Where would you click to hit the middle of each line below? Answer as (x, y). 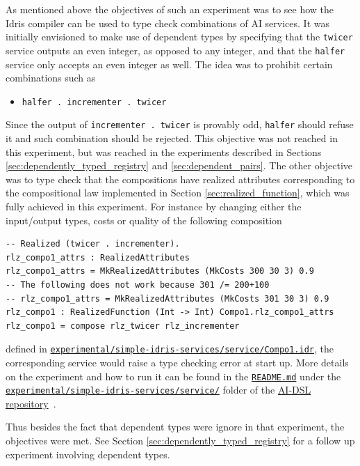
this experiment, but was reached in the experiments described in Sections (164, 152)
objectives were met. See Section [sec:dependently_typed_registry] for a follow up (180, 441)
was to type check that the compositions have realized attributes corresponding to (180, 179)
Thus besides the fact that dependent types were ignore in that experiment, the (175, 427)
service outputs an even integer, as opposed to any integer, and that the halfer (175, 50)
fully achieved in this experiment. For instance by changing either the (154, 206)
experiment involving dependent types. (88, 454)
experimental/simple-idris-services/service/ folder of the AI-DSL (158, 390)
